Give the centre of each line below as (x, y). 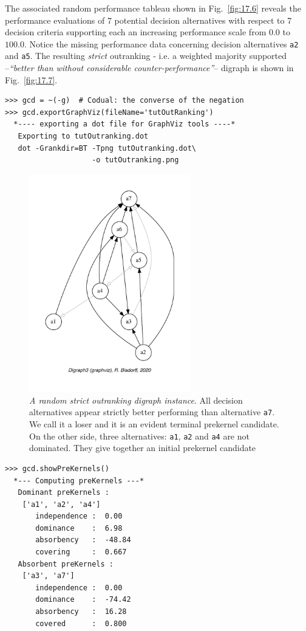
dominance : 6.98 (79, 528)
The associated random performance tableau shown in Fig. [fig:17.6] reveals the (153, 8)
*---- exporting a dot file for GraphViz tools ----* (124, 124)
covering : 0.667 (81, 552)
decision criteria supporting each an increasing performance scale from (136, 32)
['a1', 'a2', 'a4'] (61, 504)
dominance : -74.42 (83, 600)
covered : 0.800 (81, 623)
